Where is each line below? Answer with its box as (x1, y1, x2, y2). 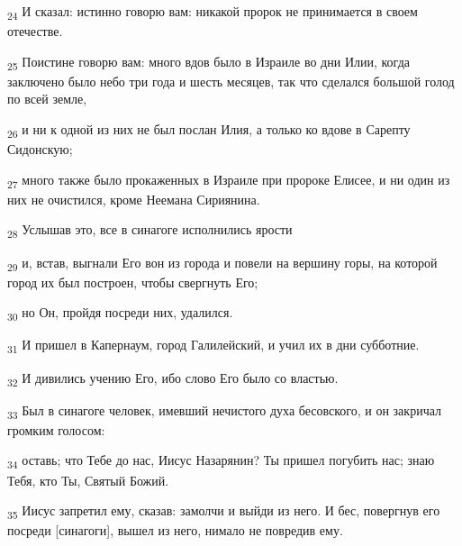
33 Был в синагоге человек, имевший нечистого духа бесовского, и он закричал (7, 400, 441, 422)
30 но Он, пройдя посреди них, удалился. (7, 303, 233, 324)
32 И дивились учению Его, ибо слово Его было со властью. (7, 368, 339, 389)
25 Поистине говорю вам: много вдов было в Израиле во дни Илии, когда (7, 51, 410, 73)
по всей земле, (7, 89, 87, 108)
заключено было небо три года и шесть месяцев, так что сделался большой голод (7, 71, 455, 90)
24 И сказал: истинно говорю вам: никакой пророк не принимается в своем (7, 2, 418, 23)
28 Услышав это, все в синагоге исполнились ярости (7, 220, 293, 241)
